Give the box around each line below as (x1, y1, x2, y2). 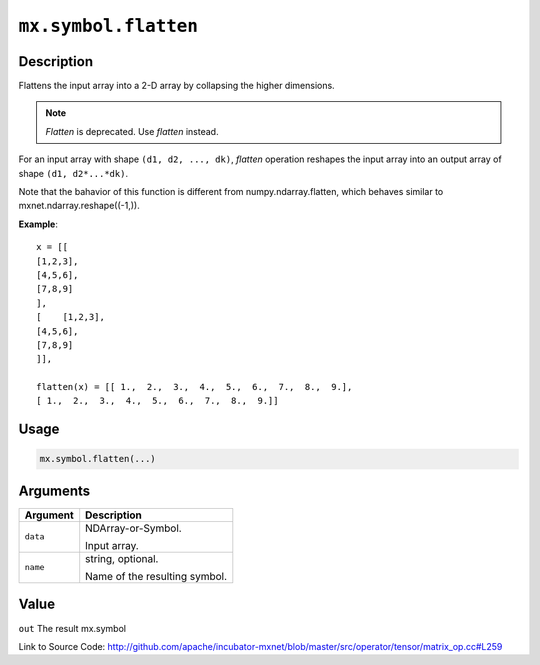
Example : (18, 218, 59, 230)
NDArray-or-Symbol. (85, 521, 182, 535)
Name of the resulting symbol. (85, 569, 228, 583)
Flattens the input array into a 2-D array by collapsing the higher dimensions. (18, 80, 335, 92)
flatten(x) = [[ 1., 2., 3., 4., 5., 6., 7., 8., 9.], (36, 381, 353, 393)
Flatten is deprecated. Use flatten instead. (45, 125, 219, 137)
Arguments (18, 482, 91, 499)
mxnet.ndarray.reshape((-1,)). (18, 200, 140, 212)
